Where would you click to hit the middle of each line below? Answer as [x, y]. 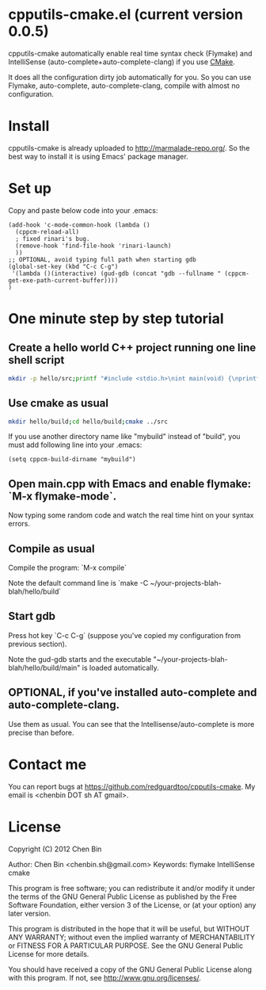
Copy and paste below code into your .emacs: [83, 210]
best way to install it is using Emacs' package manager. [98, 156]
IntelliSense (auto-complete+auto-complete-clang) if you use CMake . [122, 62]
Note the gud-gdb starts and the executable [80, 659]
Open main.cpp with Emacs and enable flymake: [130, 484]
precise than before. [41, 732]
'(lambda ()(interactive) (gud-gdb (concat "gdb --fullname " [116, 273]
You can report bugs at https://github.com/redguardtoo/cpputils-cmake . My [132, 786]
